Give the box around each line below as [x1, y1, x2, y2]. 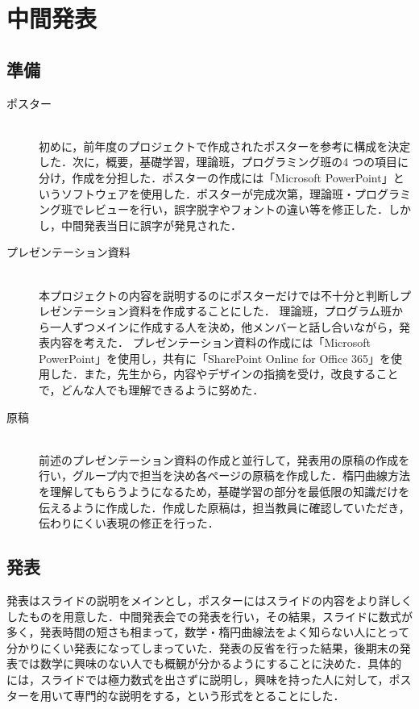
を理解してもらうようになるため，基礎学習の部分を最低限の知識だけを [39, 483, 410, 500]
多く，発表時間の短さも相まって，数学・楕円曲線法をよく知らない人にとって [6, 624, 410, 640]
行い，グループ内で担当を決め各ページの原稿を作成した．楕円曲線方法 [39, 467, 410, 484]
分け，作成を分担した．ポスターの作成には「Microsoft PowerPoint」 [39, 169, 393, 186]
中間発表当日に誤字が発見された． [60, 216, 242, 233]
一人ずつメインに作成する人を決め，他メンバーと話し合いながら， [49, 318, 399, 335]
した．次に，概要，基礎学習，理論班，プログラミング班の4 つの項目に [39, 153, 409, 170]
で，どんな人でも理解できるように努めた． [39, 382, 264, 398]
